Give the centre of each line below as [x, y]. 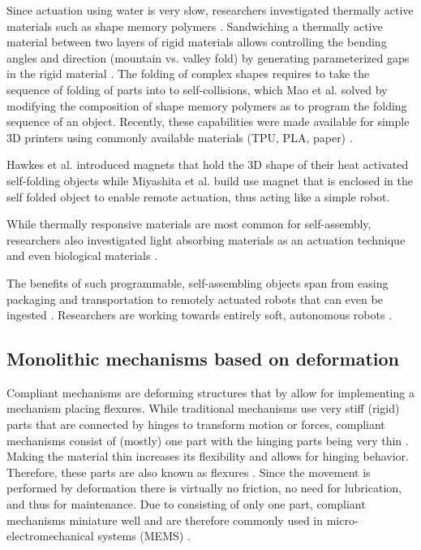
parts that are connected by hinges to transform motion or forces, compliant [196, 424]
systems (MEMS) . [144, 536]
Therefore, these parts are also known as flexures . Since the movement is [189, 472]
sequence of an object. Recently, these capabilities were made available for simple [208, 121]
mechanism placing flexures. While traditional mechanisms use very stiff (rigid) [203, 408]
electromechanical [50, 536]
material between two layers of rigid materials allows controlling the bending [197, 42]
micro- [342, 520]
